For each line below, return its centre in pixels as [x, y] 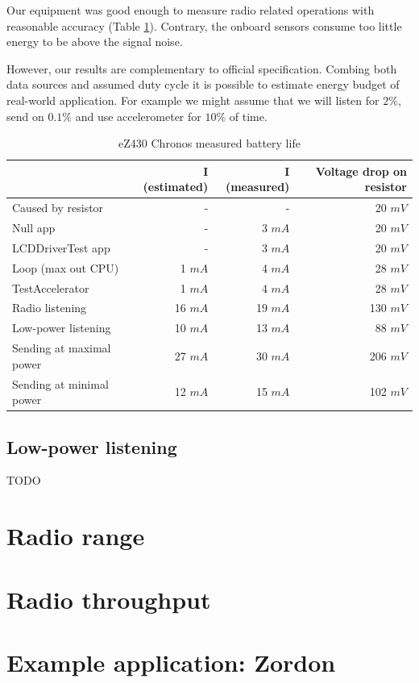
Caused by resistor [58, 208]
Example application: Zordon [171, 662]
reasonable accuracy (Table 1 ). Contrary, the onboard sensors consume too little [204, 25]
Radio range [76, 536]
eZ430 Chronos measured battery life [209, 143]
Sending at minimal [60, 383]
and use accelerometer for [138, 116]
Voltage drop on [361, 171]
